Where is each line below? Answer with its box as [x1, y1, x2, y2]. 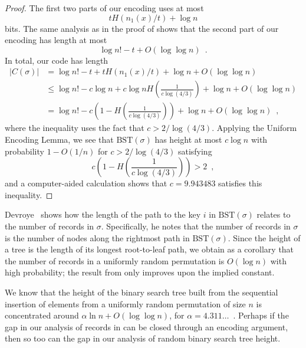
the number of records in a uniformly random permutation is [5, 254, 225, 267]
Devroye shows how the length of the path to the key [5, 208, 201, 221]
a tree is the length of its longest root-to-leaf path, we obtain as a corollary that [5, 243, 294, 255]
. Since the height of [228, 231, 301, 244]
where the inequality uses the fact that [5, 122, 144, 134]
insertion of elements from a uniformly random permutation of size [5, 297, 246, 310]
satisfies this [218, 177, 262, 189]
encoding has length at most [5, 34, 107, 46]
